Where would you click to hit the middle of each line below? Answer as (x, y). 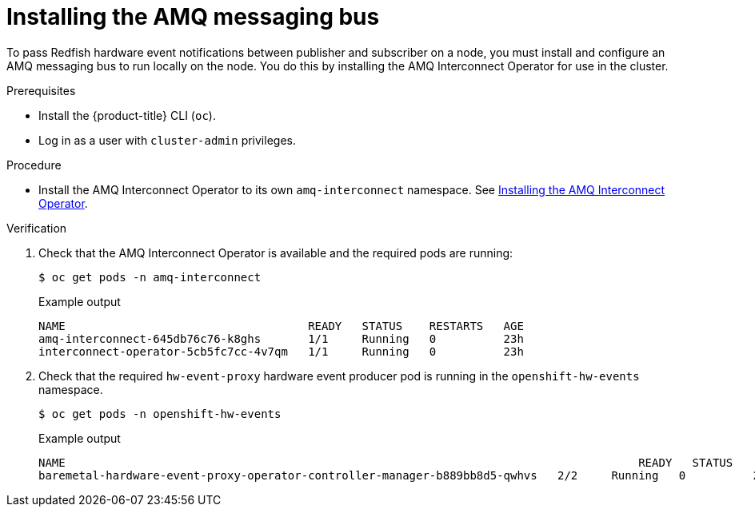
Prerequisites (41, 90)
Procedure (34, 165)
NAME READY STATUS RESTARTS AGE (281, 326)
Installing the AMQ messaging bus (193, 17)
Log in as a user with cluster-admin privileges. (167, 140)
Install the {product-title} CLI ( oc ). (127, 115)
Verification (37, 228)
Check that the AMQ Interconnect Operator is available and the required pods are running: (276, 253)
